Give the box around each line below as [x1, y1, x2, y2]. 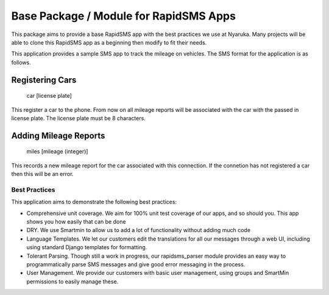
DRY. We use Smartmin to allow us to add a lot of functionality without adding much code [26, 227, 251, 234]
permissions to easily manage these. [26, 278, 119, 285]
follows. [11, 59, 31, 66]
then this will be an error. [11, 170, 74, 178]
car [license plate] [26, 92, 73, 100]
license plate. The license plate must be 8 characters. [11, 114, 146, 122]
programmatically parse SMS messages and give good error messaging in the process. [26, 260, 246, 268]
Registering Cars [11, 75, 77, 85]
